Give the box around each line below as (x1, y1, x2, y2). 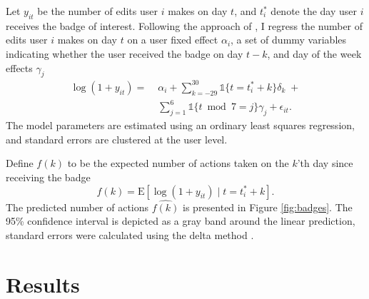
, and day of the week (267, 46, 362, 61)
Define (6, 156, 34, 171)
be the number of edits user (37, 4, 158, 18)
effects (6, 60, 33, 75)
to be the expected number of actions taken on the (67, 156, 289, 171)
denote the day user (271, 4, 358, 18)
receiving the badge (6, 170, 91, 185)
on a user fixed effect (127, 32, 218, 47)
